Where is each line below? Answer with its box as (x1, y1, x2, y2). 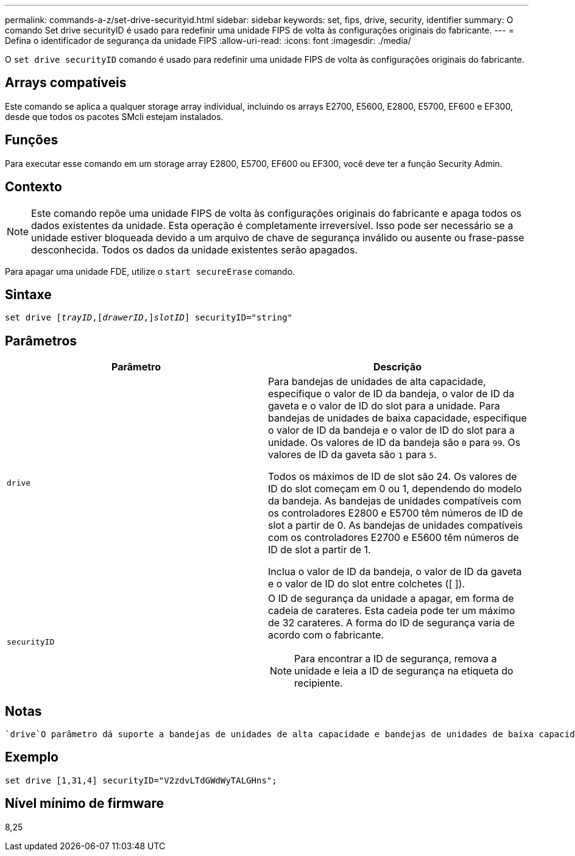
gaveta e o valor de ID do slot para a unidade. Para (268, 400, 500, 412)
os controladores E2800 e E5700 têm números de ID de (268, 507, 523, 520)
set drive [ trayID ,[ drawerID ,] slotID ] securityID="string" (5, 313, 293, 323)
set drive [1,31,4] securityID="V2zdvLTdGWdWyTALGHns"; (5, 775, 277, 785)
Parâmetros (5, 333, 77, 348)
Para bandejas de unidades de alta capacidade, (268, 375, 486, 388)
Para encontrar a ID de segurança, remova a (294, 653, 497, 665)
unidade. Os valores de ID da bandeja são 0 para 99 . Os (268, 436, 521, 449)
